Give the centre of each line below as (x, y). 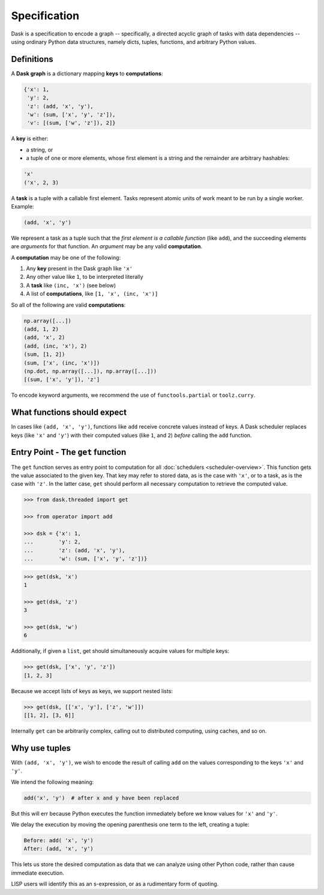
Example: (22, 206)
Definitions (32, 59)
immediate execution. (37, 873)
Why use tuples (41, 748)
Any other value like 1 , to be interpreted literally (85, 277)
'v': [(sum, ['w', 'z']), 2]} (72, 123)
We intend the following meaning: (52, 782)
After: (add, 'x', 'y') (59, 849)
